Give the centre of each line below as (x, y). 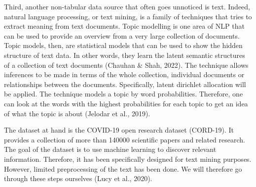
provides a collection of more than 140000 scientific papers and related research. (125, 139)
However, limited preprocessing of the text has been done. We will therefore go (123, 168)
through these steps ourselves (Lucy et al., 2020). (78, 178)
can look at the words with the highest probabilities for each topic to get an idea (126, 103)
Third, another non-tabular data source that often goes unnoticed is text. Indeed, (127, 6)
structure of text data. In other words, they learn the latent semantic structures (125, 55)
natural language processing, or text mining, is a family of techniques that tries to (128, 16)
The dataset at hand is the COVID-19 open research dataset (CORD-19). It (119, 130)
